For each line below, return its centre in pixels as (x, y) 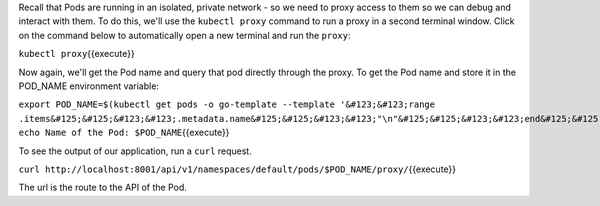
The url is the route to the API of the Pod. (102, 187)
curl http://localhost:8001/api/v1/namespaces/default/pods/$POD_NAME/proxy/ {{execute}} (237, 169)
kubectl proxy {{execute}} (76, 54)
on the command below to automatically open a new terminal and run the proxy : (184, 35)
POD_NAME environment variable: (89, 86)
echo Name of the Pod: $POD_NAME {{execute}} (124, 132)
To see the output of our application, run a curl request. (135, 151)
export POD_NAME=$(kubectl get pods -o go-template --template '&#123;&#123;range (226, 104)
